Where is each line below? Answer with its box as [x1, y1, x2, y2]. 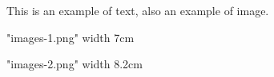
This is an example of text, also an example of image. [6, 2, 269, 18]
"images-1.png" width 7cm [6, 29, 135, 45]
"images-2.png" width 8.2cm [6, 56, 143, 72]
